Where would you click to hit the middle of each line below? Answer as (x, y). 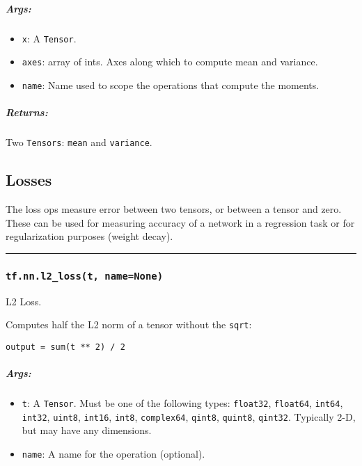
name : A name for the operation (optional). (113, 453)
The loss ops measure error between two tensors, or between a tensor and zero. (174, 208)
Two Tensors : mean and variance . (79, 142)
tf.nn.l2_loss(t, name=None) (85, 276)
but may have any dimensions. (87, 430)
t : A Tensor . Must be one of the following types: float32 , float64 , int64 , (182, 402)
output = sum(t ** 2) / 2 (65, 347)
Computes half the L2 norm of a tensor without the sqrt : (129, 324)
